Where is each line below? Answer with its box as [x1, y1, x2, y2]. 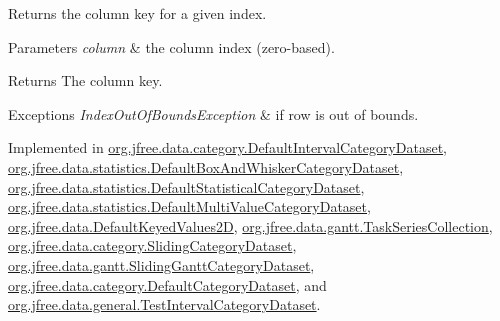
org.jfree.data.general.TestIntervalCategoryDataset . [8, 294, 321, 315]
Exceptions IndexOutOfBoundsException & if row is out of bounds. [8, 103, 419, 124]
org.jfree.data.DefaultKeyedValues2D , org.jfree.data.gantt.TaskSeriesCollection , [8, 215, 493, 236]
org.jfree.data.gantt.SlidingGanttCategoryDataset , [8, 254, 315, 275]
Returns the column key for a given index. [8, 3, 267, 23]
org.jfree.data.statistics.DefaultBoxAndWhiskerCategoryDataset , [8, 156, 404, 177]
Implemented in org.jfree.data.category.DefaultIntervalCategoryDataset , [8, 137, 447, 158]
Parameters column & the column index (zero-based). [8, 36, 335, 57]
